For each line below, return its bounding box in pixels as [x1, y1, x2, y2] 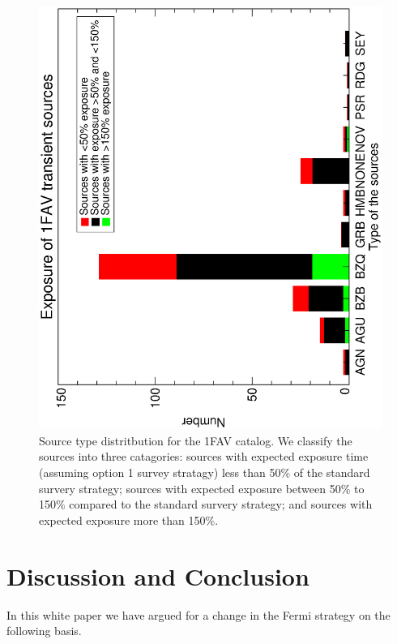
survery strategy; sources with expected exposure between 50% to [39, 479, 365, 496]
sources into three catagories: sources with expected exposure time [39, 448, 369, 465]
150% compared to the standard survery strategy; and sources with [39, 496, 373, 513]
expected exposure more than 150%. [39, 511, 219, 528]
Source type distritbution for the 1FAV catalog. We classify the [39, 431, 352, 449]
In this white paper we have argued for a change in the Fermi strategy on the [6, 606, 391, 623]
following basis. [6, 622, 82, 639]
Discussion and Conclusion [6, 559, 309, 592]
